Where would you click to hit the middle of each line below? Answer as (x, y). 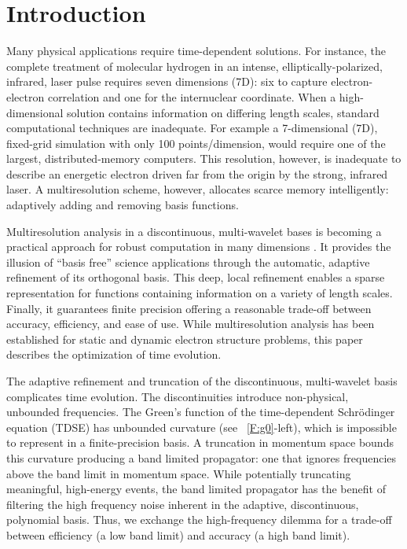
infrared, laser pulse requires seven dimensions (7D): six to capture (167, 81)
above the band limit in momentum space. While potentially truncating (179, 473)
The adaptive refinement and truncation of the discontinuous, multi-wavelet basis (202, 381)
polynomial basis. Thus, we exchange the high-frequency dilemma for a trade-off (199, 520)
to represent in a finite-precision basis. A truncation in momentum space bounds (200, 442)
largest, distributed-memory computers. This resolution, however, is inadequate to (204, 158)
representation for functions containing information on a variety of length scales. (200, 293)
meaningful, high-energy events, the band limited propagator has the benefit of (196, 489)
